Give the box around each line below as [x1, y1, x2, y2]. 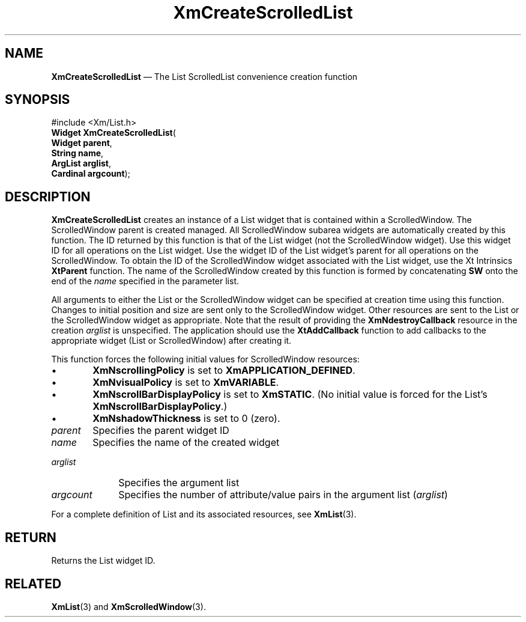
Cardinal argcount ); [51, 168, 130, 179]
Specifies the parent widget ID [92, 424, 229, 437]
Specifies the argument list [118, 477, 240, 489]
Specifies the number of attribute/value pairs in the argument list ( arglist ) [118, 489, 448, 501]
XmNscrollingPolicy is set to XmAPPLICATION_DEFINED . [92, 364, 355, 377]
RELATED [5, 576, 62, 591]
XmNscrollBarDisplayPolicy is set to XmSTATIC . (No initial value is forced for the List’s [92, 388, 488, 401]
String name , [51, 148, 104, 159]
